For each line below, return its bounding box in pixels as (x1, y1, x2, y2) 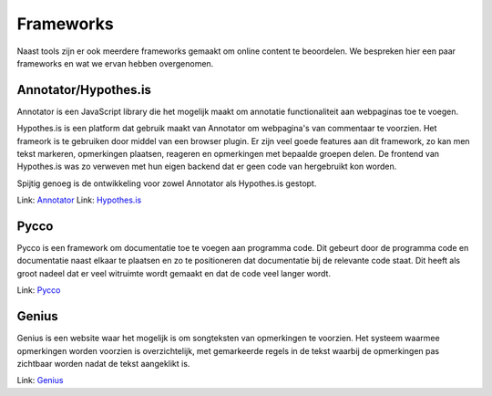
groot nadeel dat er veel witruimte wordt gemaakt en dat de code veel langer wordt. (16, 267, 332, 278)
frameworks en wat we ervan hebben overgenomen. (16, 57, 214, 68)
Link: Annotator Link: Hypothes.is (16, 194, 142, 205)
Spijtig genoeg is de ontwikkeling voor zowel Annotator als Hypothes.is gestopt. (16, 178, 317, 189)
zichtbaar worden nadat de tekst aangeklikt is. (16, 358, 190, 369)
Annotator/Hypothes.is (16, 82, 152, 98)
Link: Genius (16, 375, 64, 386)
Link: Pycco (16, 285, 61, 296)
